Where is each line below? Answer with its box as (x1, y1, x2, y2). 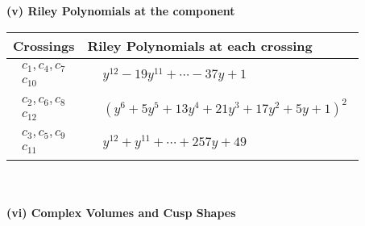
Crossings (13, 36, 75, 55)
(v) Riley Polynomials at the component (6, 2, 235, 19)
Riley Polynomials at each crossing (87, 36, 313, 55)
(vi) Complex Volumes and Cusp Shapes (6, 203, 236, 220)
